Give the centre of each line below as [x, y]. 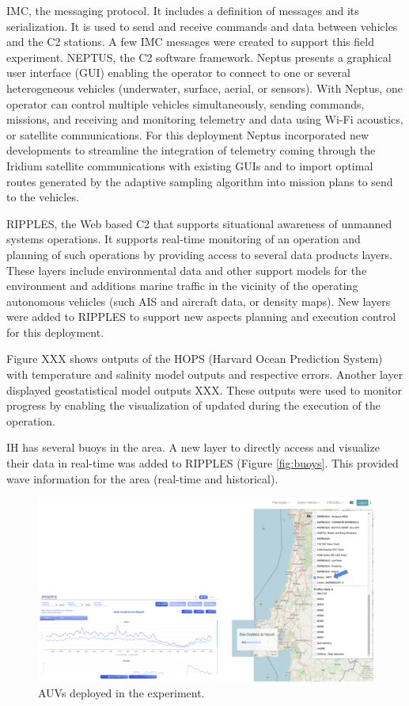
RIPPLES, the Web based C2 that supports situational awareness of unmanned [199, 223]
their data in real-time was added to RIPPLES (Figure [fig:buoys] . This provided [203, 463]
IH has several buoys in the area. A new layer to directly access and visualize [193, 447]
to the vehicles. [43, 197]
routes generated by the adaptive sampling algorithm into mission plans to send [200, 181]
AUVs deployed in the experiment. [121, 693]
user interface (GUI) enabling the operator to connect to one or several [178, 73]
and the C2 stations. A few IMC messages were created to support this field [190, 42]
